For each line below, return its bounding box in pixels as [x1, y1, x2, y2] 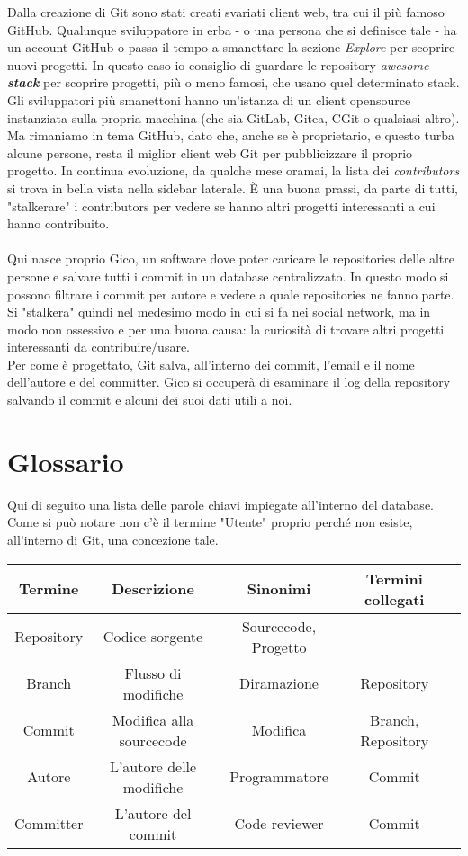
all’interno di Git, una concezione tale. [7, 530, 219, 548]
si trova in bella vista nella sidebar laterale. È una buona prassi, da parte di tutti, [7, 178, 458, 197]
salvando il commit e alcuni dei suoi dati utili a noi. [7, 390, 292, 409]
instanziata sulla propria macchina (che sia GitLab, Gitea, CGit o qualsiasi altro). [7, 108, 460, 127]
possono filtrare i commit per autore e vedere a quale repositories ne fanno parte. [7, 284, 454, 303]
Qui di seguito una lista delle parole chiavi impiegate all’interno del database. [7, 495, 434, 513]
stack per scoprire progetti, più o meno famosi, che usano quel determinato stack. [7, 73, 460, 92]
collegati [364, 588, 425, 610]
